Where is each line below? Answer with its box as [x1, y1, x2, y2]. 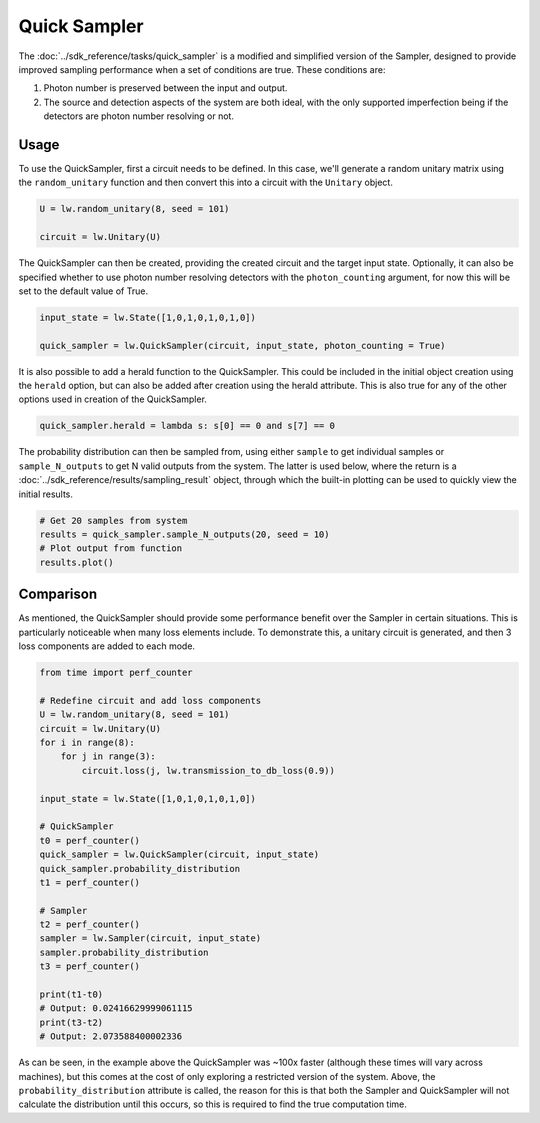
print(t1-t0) [39, 989, 104, 1000]
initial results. [18, 488, 74, 500]
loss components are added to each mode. [18, 640, 195, 652]
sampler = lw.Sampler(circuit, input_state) [39, 933, 262, 944]
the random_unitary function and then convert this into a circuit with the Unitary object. [18, 176, 394, 189]
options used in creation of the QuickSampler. [18, 393, 207, 405]
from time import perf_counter [39, 667, 194, 679]
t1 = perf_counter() [39, 876, 140, 888]
